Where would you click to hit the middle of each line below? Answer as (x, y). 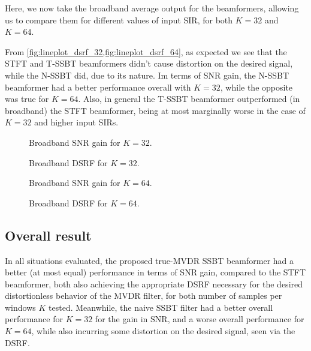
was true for (27, 99)
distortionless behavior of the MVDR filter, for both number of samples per (144, 295)
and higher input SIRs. (76, 122)
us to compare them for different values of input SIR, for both (119, 19)
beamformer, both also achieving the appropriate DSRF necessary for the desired (154, 283)
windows (20, 307)
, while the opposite (256, 87)
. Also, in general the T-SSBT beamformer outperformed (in (189, 99)
